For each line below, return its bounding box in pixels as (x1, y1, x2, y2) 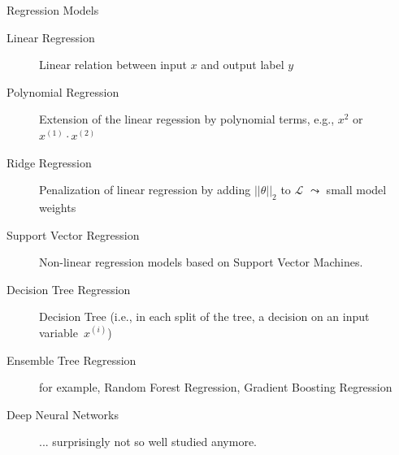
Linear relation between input (39, 56, 187, 73)
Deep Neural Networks (7, 405, 119, 422)
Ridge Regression (7, 154, 92, 171)
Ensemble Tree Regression (7, 351, 137, 368)
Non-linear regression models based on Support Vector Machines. (39, 253, 363, 271)
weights (39, 198, 76, 215)
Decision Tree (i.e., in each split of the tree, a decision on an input (39, 308, 370, 325)
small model (326, 181, 387, 198)
